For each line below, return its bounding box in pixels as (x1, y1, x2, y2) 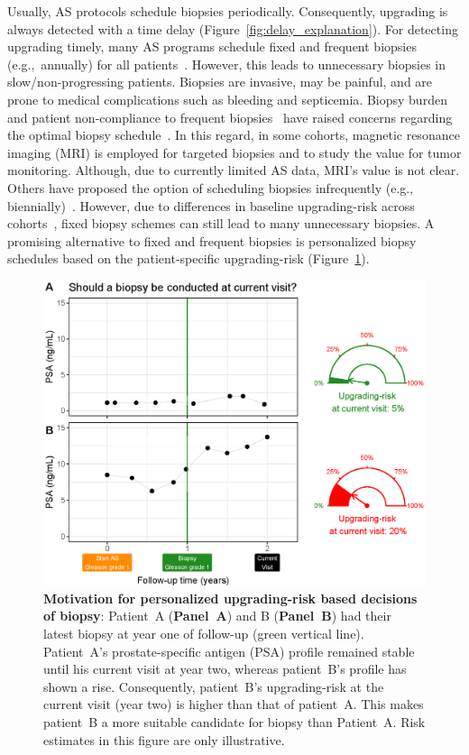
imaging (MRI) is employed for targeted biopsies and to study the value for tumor (7, 143, 462, 161)
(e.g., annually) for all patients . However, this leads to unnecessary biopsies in (7, 54, 446, 73)
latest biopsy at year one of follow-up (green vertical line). (43, 623, 364, 642)
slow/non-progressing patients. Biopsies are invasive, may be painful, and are (7, 72, 433, 91)
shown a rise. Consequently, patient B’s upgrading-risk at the (43, 677, 384, 695)
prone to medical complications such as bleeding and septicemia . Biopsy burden (7, 89, 447, 108)
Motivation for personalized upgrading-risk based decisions (43, 588, 418, 607)
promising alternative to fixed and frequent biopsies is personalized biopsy (7, 231, 417, 250)
